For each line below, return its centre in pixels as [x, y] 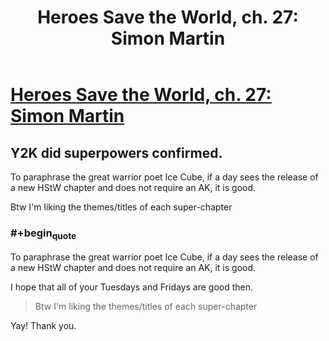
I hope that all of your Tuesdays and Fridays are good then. [132, 287]
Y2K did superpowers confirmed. [116, 152]
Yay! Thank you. [43, 325]
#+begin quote [43, 234]
